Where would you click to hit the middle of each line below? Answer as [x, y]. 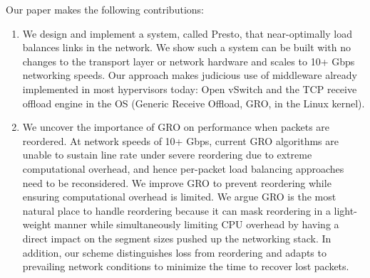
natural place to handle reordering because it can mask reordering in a [176, 210]
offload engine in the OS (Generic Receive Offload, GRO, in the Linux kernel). [194, 103]
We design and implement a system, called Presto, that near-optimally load [187, 33]
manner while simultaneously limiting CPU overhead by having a [197, 224]
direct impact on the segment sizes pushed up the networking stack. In [177, 238]
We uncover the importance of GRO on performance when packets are [176, 127]
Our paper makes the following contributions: [105, 9]
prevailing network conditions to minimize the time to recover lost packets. [186, 266]
